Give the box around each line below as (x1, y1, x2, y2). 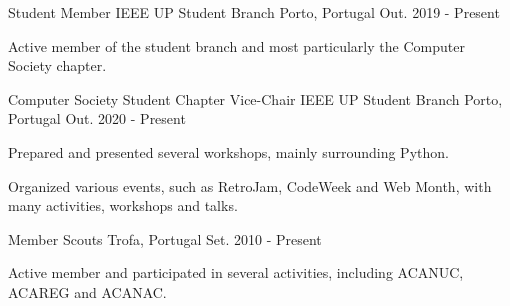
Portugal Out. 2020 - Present (8, 108, 186, 129)
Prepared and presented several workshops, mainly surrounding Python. (8, 141, 449, 162)
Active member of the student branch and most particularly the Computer (8, 35, 465, 56)
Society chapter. (8, 55, 107, 76)
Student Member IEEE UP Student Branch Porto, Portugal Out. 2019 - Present (8, 2, 500, 22)
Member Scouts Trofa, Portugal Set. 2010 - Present (8, 228, 322, 249)
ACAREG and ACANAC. (8, 281, 167, 302)
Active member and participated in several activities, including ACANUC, (8, 262, 464, 283)
